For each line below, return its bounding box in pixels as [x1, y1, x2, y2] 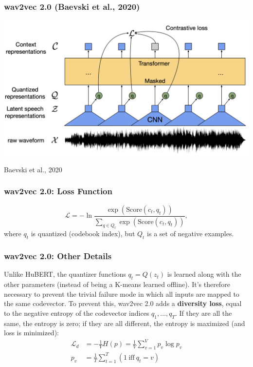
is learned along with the [167, 269, 241, 279]
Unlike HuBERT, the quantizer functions [4, 269, 126, 279]
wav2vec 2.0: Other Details [4, 250, 112, 262]
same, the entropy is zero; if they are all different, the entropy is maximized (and [4, 318, 245, 328]
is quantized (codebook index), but [31, 228, 135, 239]
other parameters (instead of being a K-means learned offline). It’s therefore [4, 279, 230, 289]
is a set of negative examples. [147, 228, 234, 239]
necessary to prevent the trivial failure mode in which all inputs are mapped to [4, 288, 239, 299]
